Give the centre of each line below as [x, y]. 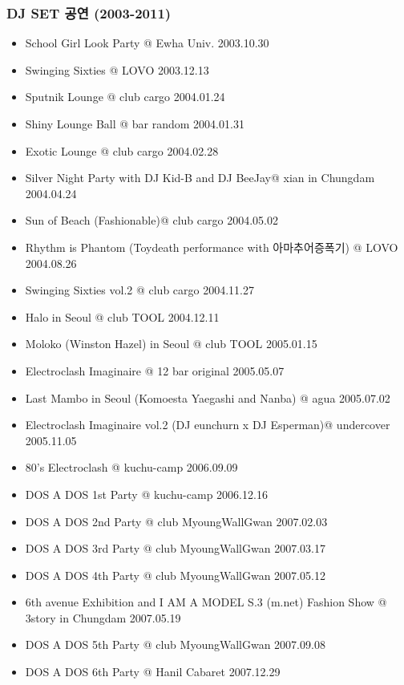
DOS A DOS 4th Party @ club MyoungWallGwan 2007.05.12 [175, 575]
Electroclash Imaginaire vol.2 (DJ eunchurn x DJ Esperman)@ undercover [208, 425]
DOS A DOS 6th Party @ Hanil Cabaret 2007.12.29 [153, 672]
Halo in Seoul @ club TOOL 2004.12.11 [122, 316]
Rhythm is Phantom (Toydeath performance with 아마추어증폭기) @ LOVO [212, 247]
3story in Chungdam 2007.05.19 [103, 617]
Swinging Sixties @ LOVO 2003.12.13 [117, 69]
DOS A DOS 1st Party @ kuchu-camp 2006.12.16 [146, 494]
